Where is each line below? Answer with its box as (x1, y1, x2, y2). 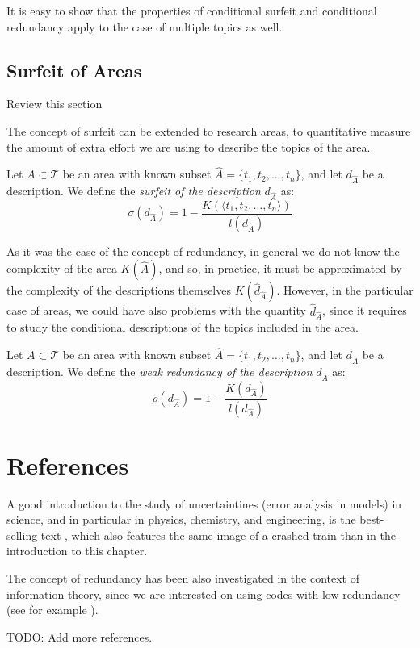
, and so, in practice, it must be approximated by (158, 260, 402, 277)
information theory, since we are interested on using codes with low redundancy (6, 585, 401, 602)
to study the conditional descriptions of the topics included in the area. (6, 319, 359, 336)
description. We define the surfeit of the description (6, 182, 261, 199)
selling (6, 526, 38, 543)
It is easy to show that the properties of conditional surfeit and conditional (6, 2, 377, 19)
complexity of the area (6, 260, 117, 277)
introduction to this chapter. (6, 542, 148, 559)
